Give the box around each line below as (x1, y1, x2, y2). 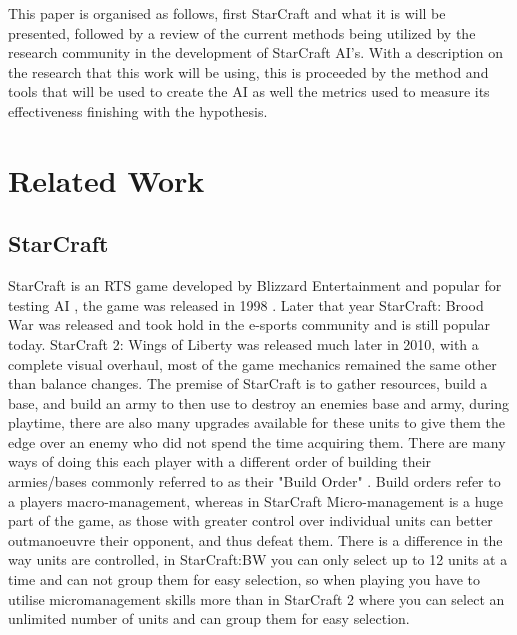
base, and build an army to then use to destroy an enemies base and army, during (8, 392, 510, 413)
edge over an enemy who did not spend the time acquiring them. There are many (8, 431, 506, 452)
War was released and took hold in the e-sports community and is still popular (8, 314, 491, 335)
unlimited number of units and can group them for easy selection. (8, 608, 410, 629)
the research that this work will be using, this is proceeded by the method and (8, 61, 489, 82)
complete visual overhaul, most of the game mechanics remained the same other (8, 353, 497, 374)
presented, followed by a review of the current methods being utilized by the (8, 22, 476, 43)
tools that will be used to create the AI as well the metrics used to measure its (8, 81, 490, 102)
